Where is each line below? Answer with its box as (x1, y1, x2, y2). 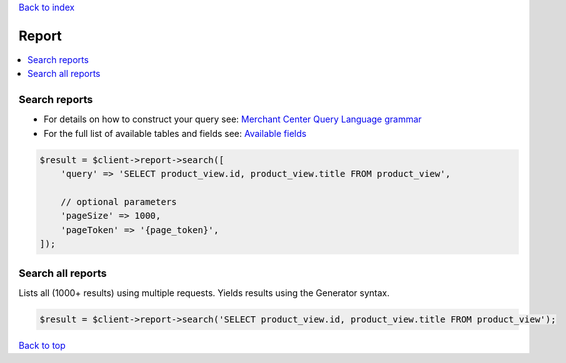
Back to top (18, 339, 66, 351)
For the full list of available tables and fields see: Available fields (43, 127, 307, 139)
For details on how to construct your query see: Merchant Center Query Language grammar (43, 113, 422, 125)
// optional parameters (60, 196, 177, 207)
